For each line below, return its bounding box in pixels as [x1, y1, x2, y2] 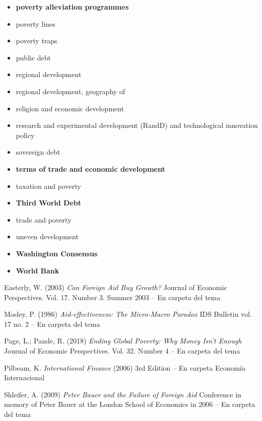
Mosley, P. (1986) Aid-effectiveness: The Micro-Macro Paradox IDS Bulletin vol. [4, 309, 252, 319]
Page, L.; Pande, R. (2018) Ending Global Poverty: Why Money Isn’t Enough [4, 335, 242, 346]
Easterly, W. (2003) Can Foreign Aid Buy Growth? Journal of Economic [4, 282, 227, 293]
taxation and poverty [16, 180, 81, 191]
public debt [16, 52, 51, 62]
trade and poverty [16, 214, 72, 225]
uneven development [16, 231, 79, 242]
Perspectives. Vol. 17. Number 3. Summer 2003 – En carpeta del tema [4, 292, 221, 302]
